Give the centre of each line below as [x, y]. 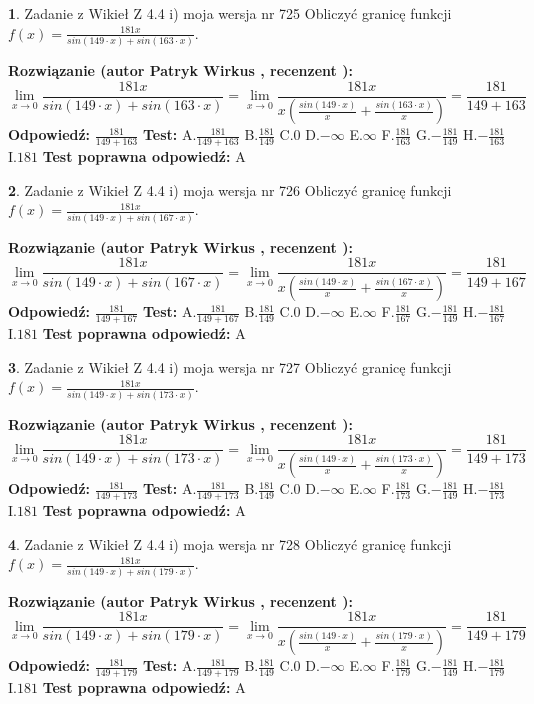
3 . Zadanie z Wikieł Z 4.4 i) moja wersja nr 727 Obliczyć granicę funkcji [230, 366]
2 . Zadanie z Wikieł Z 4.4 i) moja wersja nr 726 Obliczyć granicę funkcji [230, 189]
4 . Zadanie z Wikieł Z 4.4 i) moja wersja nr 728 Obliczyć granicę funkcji [230, 543]
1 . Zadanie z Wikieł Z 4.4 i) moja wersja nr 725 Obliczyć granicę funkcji [230, 13]
